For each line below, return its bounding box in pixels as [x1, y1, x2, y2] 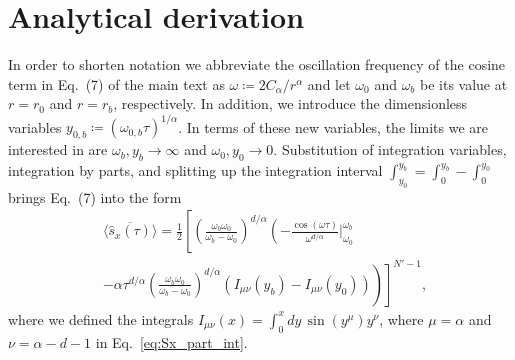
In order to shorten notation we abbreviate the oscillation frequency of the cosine [8, 54, 506, 75]
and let [307, 73, 351, 94]
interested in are [8, 139, 108, 160]
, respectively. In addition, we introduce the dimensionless [113, 93, 468, 114]
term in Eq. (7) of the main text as [8, 73, 225, 94]
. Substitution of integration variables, [273, 139, 507, 160]
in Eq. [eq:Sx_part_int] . [95, 331, 248, 352]
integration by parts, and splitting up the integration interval [8, 160, 383, 180]
